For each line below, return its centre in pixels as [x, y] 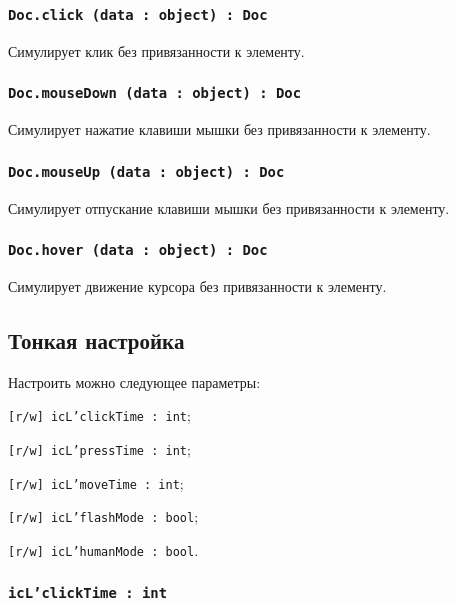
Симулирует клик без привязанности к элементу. [156, 50]
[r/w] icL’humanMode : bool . [103, 549]
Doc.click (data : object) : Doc [138, 14]
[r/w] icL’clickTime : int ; [99, 415]
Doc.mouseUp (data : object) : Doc [146, 171]
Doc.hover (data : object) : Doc [138, 250]
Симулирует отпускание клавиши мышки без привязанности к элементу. [229, 207]
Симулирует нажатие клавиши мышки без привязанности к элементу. [219, 129]
